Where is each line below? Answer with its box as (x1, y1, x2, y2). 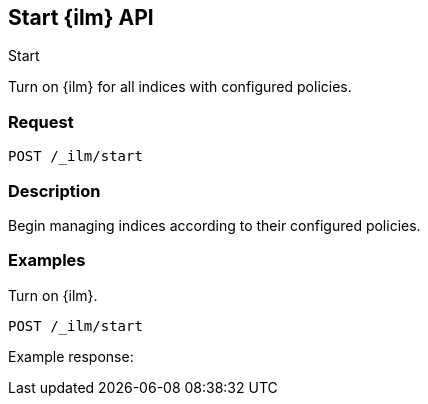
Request (8, 111, 74, 132)
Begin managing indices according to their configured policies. (8, 216, 421, 234)
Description (8, 180, 101, 201)
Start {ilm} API (8, 5, 154, 30)
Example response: (8, 347, 134, 365)
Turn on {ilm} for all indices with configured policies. (8, 78, 352, 96)
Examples (8, 250, 86, 271)
